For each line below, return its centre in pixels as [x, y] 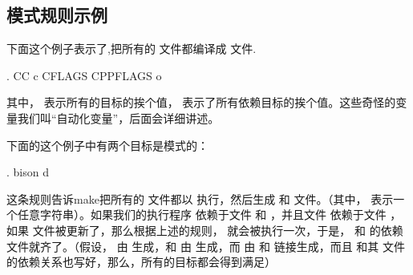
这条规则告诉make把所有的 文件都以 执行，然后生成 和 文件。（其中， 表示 [200, 198]
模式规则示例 [57, 15]
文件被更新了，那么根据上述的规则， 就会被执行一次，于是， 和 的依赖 [218, 230]
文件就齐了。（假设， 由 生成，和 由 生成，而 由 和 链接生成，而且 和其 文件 [206, 246]
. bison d [28, 172]
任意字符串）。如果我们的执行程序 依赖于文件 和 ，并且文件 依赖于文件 [202, 214]
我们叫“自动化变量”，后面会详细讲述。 [118, 117]
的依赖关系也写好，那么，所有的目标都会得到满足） [141, 262]
